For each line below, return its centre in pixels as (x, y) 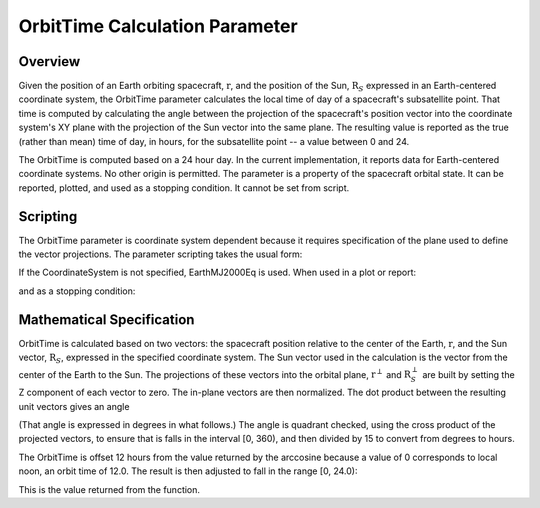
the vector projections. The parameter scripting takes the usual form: (160, 254)
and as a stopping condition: (77, 291)
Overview (49, 61)
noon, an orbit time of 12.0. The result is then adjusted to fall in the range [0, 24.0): (188, 471)
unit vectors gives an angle (74, 406)
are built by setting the (468, 374)
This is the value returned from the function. (109, 489)
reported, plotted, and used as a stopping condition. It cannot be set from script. (184, 187)
